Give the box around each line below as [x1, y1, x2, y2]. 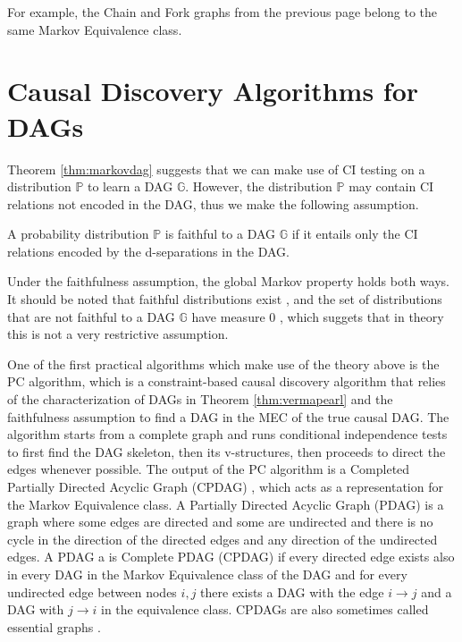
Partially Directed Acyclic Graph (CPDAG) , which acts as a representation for [7, 477, 443, 495]
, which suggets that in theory [279, 307, 444, 325]
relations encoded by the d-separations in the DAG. [7, 241, 290, 260]
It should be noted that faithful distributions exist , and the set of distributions [7, 290, 442, 308]
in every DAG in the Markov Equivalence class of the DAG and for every [7, 564, 407, 583]
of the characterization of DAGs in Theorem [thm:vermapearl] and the [7, 390, 393, 409]
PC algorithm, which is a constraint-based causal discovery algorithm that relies [7, 372, 446, 391]
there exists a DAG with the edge [200, 582, 384, 601]
